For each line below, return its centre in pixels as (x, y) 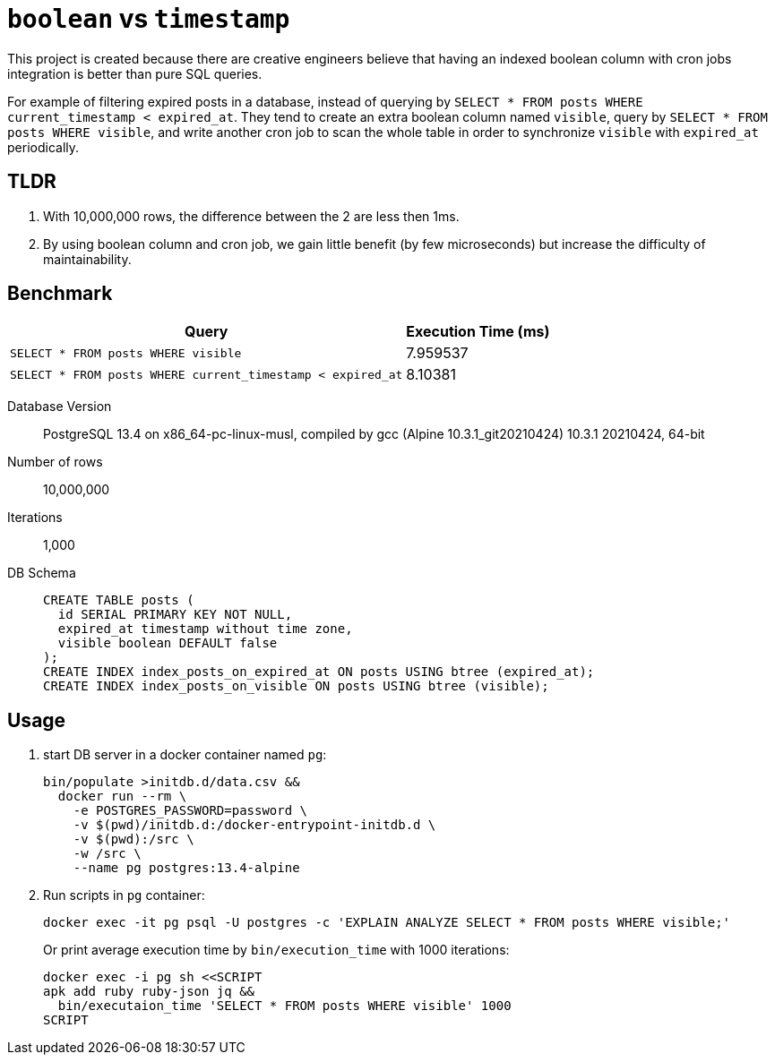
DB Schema (42, 573)
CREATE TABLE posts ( (119, 600)
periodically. (43, 147)
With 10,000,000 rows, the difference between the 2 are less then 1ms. (251, 216)
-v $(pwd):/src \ (133, 839)
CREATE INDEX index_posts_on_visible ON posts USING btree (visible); (296, 686)
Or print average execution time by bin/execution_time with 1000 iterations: (276, 950)
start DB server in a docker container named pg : (185, 755)
